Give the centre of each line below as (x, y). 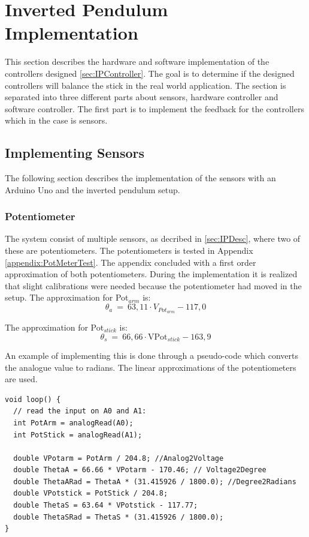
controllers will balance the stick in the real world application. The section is (146, 85)
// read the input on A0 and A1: (80, 411)
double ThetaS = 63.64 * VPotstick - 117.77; (106, 505)
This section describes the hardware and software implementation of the (137, 61)
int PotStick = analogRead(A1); (78, 435)
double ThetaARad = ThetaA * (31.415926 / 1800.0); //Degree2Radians (155, 481)
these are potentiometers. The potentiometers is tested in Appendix (129, 250)
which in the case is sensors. (56, 120)
